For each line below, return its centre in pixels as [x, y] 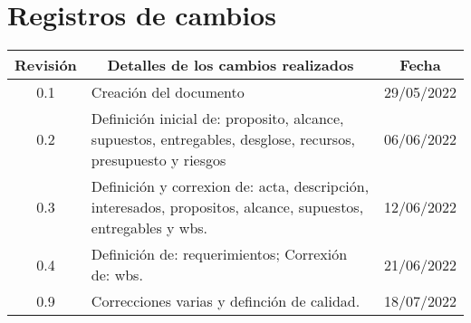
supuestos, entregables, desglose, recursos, [223, 139]
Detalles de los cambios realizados [231, 65]
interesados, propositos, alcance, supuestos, [227, 207]
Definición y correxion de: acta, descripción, [230, 186]
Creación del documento [168, 92]
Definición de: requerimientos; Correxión [219, 254]
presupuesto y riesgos [159, 160]
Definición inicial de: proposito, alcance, [217, 119]
